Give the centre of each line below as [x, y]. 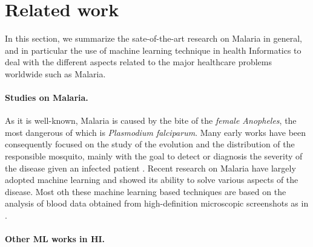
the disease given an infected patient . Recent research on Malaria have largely [150, 168]
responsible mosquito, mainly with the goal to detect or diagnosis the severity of [154, 156]
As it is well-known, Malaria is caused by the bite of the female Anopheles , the [151, 120]
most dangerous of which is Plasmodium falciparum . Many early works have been [156, 132]
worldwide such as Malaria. [55, 73]
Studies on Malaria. [47, 98]
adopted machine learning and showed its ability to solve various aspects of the [152, 180]
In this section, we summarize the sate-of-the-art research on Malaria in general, [153, 38]
